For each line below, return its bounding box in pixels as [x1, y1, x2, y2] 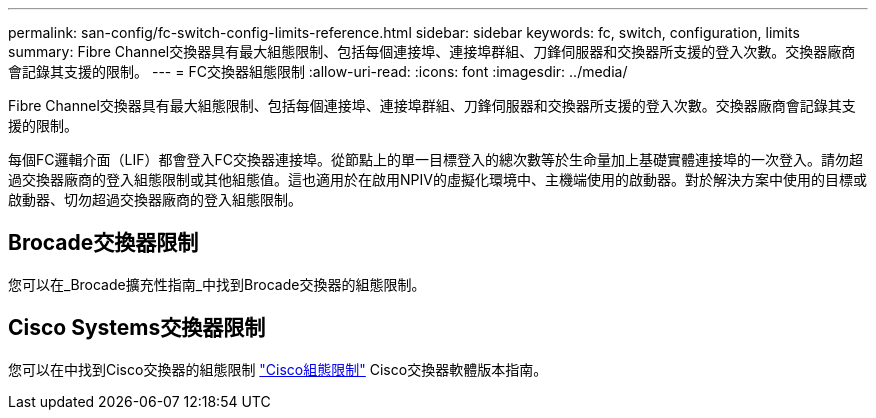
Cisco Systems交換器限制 [8, 315, 266, 341]
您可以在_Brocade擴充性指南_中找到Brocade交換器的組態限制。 [8, 275, 426, 293]
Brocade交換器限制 [8, 230, 199, 256]
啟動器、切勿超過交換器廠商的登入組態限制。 [8, 191, 302, 208]
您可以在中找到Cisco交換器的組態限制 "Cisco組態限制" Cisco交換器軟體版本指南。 [8, 360, 548, 378]
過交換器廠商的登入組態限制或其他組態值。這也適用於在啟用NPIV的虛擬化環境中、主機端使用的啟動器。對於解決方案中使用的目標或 [8, 171, 867, 188]
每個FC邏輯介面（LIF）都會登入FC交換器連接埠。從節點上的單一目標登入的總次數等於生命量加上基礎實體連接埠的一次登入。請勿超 [8, 151, 863, 168]
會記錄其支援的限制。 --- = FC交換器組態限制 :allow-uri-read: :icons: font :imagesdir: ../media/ [8, 63, 628, 80]
